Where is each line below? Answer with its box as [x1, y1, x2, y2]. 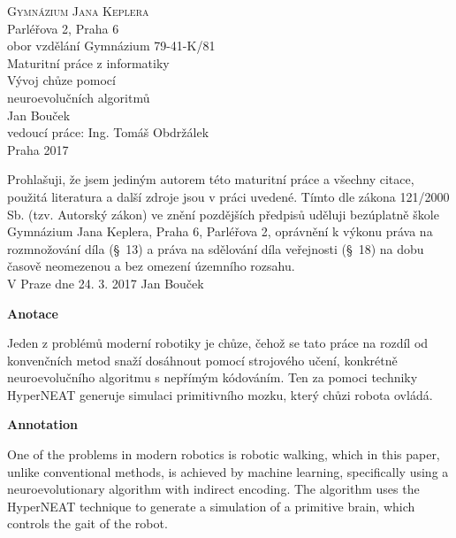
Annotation [7, 415, 78, 434]
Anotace [7, 304, 58, 322]
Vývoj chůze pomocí [7, 71, 116, 89]
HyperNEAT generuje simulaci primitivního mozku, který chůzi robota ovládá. [7, 385, 433, 403]
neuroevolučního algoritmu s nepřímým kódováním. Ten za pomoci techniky [7, 368, 418, 387]
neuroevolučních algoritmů [7, 88, 150, 106]
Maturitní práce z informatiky [7, 53, 170, 72]
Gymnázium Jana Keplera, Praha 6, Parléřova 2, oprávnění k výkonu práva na [7, 222, 433, 241]
